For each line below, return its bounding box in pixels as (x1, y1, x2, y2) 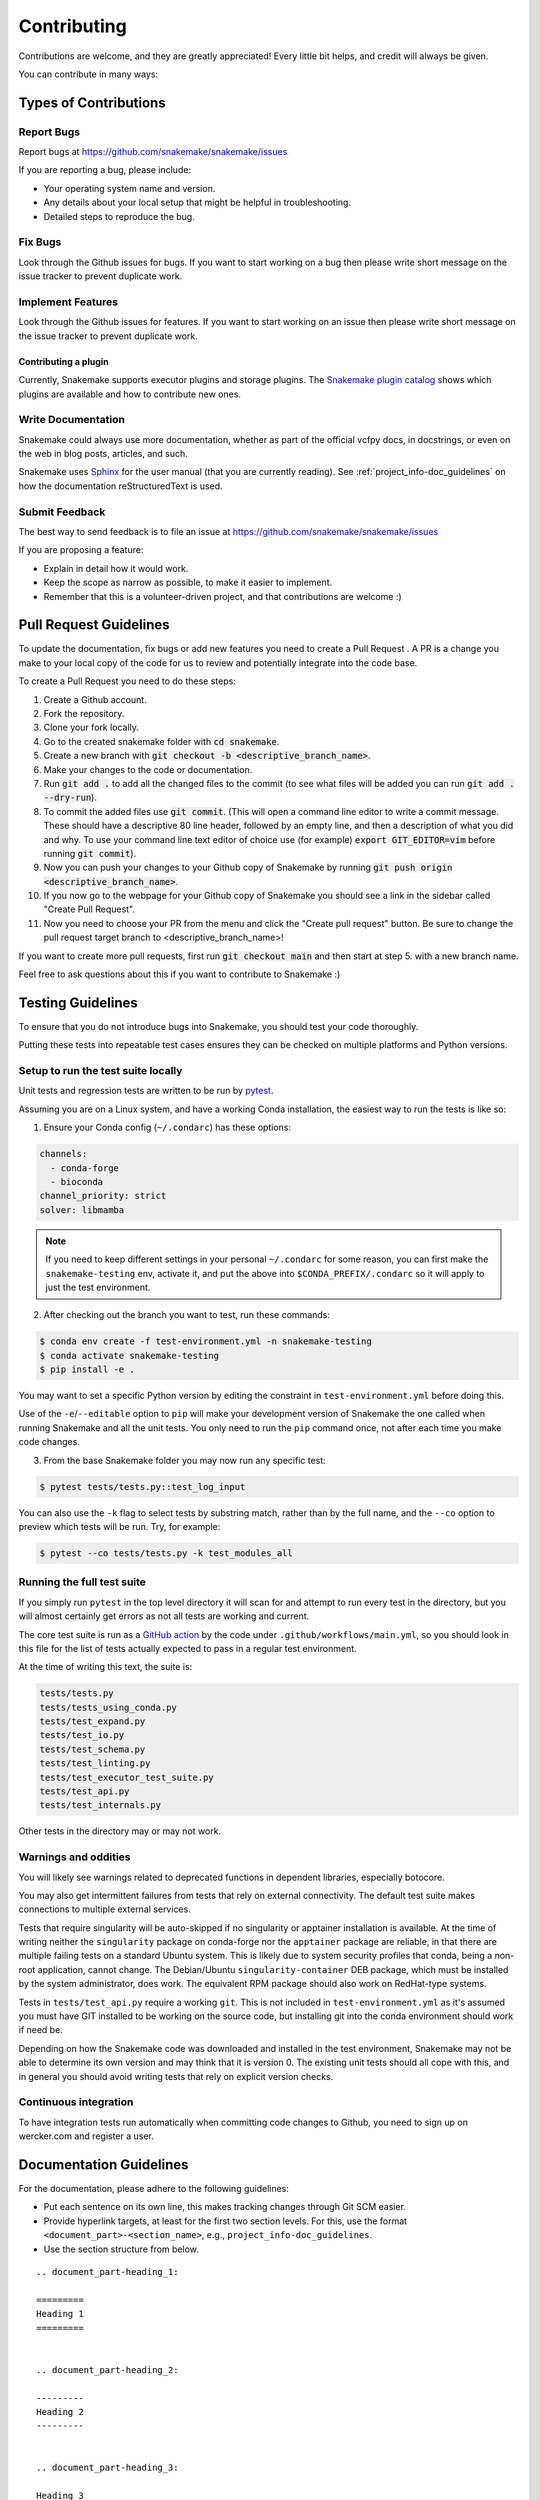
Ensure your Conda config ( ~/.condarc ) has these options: (43, 1121, 292, 1134)
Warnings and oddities (18, 1850, 131, 1864)
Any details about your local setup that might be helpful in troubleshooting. (43, 196, 352, 209)
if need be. (18, 2024, 64, 2036)
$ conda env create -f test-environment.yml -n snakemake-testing (39, 1336, 372, 1347)
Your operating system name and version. (43, 182, 216, 194)
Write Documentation (18, 413, 125, 427)
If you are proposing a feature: (18, 544, 144, 556)
